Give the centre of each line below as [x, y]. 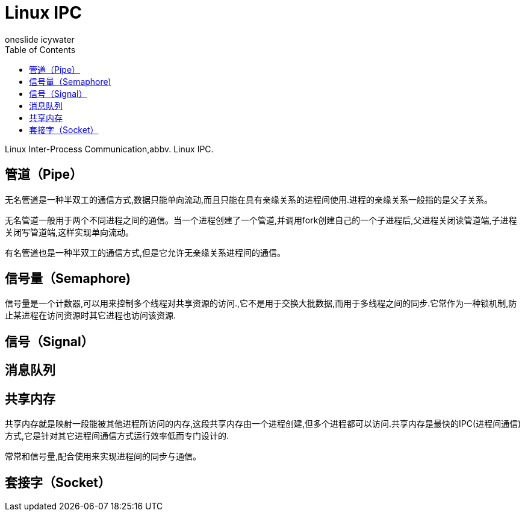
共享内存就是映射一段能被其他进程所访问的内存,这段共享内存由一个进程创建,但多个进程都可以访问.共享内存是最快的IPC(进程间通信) [263, 424]
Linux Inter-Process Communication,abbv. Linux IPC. [109, 149]
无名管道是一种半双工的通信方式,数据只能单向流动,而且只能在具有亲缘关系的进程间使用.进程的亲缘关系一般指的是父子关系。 [249, 199]
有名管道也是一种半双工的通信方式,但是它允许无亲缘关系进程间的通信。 [145, 252]
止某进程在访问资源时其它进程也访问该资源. [91, 316]
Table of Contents [40, 49]
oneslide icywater [40, 39]
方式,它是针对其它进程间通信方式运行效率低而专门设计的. [117, 436]
